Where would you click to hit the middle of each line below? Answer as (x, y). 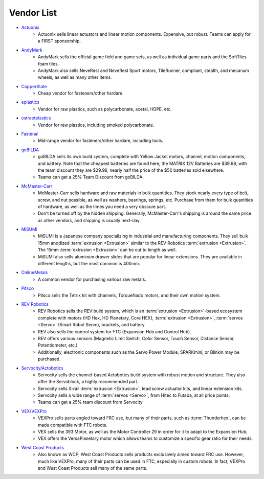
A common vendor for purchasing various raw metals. (92, 279)
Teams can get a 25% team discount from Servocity (90, 402)
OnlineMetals (35, 273)
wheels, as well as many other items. (75, 77)
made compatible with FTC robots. (73, 425)
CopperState (34, 86)
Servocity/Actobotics (42, 368)
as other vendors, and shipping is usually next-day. (89, 220)
